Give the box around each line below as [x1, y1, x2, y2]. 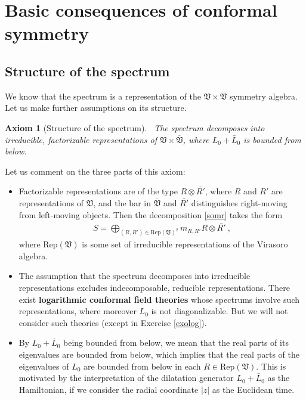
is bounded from [243, 133, 301, 145]
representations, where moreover [18, 305, 137, 317]
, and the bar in [93, 196, 151, 209]
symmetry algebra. [230, 89, 298, 102]
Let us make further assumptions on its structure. [5, 101, 187, 114]
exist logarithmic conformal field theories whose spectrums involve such [18, 293, 299, 305]
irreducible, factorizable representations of [5, 133, 157, 145]
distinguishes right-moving [191, 196, 288, 209]
